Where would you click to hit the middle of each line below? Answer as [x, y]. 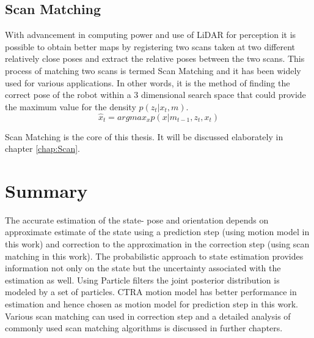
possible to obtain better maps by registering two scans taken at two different [150, 46]
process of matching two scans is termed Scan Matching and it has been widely [153, 70]
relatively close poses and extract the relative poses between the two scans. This [155, 58]
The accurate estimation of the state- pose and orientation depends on [137, 220]
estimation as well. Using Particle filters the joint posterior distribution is [142, 280]
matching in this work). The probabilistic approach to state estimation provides [154, 256]
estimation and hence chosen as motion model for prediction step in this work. [152, 304]
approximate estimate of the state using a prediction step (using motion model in [157, 232]
